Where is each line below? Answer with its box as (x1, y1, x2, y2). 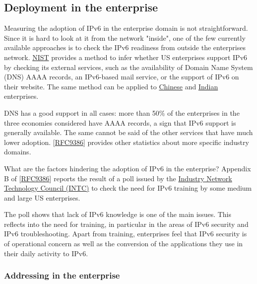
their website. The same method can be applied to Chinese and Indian (4, 81, 218, 91)
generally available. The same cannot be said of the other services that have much (4, 127, 253, 138)
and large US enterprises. (4, 192, 80, 203)
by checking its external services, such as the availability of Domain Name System (4, 62, 253, 72)
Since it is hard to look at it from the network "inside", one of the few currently (4, 32, 246, 43)
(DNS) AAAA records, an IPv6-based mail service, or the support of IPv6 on (4, 71, 239, 82)
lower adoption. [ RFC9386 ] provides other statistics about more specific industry (4, 137, 249, 147)
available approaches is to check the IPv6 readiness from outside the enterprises (4, 42, 246, 53)
